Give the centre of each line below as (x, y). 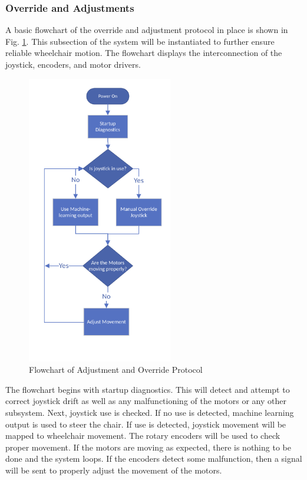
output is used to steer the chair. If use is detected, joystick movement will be (146, 424)
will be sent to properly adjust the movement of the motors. (114, 470)
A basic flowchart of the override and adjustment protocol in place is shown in (147, 30)
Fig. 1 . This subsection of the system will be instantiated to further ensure (140, 41)
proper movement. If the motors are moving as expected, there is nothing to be (148, 447)
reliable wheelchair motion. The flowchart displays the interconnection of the (144, 53)
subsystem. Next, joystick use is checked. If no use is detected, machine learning (150, 412)
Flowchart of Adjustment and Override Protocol (116, 370)
